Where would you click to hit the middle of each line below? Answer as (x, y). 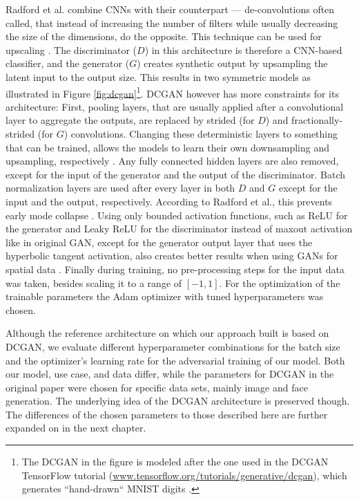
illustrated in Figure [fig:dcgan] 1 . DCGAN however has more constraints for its (172, 92)
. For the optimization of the (280, 283)
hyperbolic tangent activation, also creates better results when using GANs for (172, 256)
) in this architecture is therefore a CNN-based (243, 49)
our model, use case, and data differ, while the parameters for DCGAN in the (170, 374)
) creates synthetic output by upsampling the (232, 63)
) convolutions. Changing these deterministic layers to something (201, 133)
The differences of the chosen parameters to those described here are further (167, 414)
